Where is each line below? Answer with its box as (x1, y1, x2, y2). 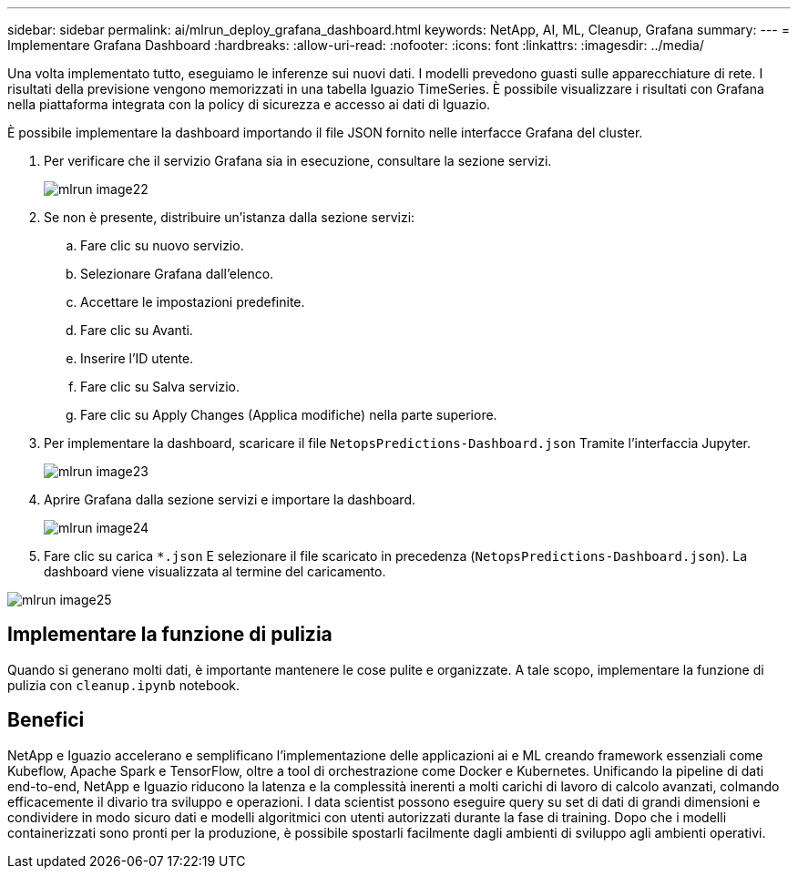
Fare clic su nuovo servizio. (80, 238, 244, 253)
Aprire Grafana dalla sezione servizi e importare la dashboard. (44, 492, 416, 507)
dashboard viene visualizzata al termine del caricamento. (44, 564, 386, 579)
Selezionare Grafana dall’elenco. (80, 266, 274, 281)
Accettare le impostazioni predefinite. (80, 294, 305, 310)
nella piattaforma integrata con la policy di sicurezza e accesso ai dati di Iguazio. (7, 97, 491, 112)
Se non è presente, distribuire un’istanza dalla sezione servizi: (44, 209, 415, 225)
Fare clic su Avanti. (80, 322, 193, 338)
